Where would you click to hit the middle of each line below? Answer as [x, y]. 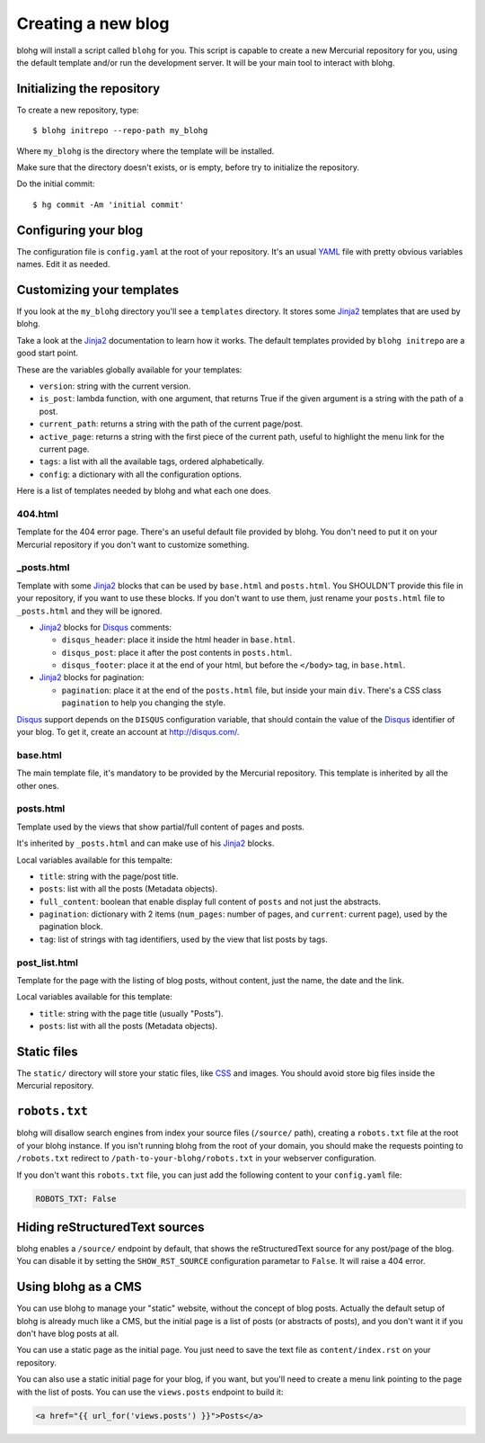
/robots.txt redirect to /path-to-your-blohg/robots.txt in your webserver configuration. [197, 1158]
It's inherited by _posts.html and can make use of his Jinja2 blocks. [145, 843]
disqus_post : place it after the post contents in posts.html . [176, 652]
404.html [37, 514]
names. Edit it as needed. [63, 264]
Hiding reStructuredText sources [111, 1227]
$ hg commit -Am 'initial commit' [108, 204]
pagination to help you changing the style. [144, 703]
